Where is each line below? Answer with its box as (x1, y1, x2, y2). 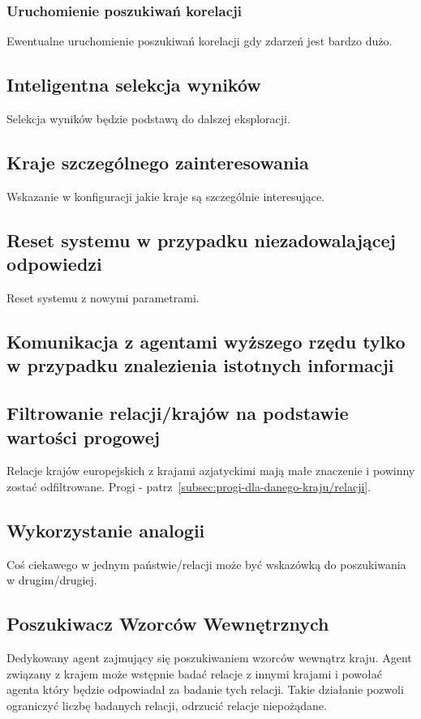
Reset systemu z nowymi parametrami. (6, 289, 200, 306)
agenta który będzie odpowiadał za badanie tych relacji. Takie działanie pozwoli (6, 681, 404, 698)
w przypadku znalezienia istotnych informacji (6, 353, 394, 378)
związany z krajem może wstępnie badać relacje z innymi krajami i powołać (6, 665, 382, 682)
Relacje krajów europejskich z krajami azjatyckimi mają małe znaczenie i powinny (6, 462, 415, 479)
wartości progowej (6, 424, 161, 449)
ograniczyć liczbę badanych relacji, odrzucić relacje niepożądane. (6, 696, 327, 713)
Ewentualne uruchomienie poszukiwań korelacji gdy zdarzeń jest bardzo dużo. (6, 32, 393, 49)
